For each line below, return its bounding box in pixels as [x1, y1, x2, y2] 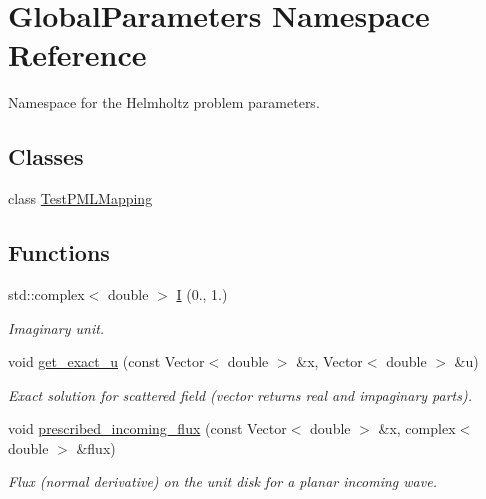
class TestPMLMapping [8, 188, 153, 209]
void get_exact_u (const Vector [8, 351, 205, 372]
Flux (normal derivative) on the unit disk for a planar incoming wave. [8, 471, 437, 492]
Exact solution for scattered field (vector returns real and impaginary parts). [8, 384, 473, 405]
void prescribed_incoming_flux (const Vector [8, 418, 287, 439]
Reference [8, 34, 147, 75]
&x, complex [378, 418, 456, 439]
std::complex [8, 283, 85, 304]
